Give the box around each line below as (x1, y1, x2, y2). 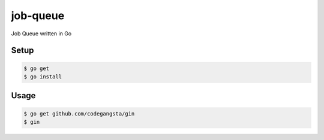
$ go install (23, 73, 62, 80)
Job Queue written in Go (11, 30, 72, 37)
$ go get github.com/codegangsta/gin (23, 110, 135, 117)
